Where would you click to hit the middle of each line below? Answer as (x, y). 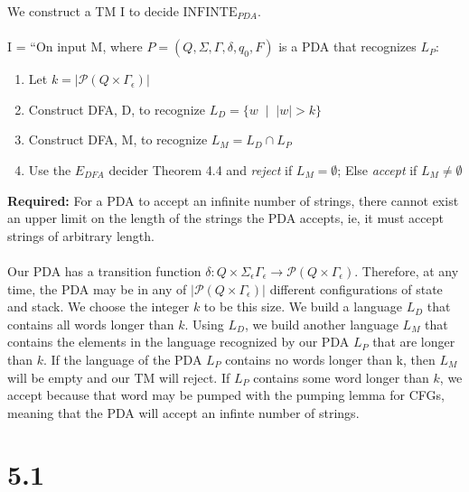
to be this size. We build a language (303, 306)
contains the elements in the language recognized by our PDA (178, 342)
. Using (204, 324)
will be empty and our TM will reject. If (119, 377)
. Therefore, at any (407, 270)
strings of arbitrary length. (81, 235)
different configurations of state (356, 288)
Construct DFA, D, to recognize (117, 109)
